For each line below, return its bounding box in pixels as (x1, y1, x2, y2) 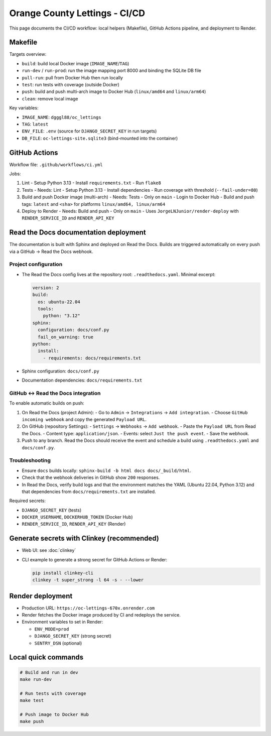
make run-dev (20, 676, 52, 682)
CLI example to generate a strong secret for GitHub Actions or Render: (22, 556, 168, 562)
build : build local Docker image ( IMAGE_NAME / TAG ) (22, 60, 129, 66)
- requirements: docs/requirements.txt (43, 355, 142, 361)
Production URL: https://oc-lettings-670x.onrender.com (22, 605, 155, 611)
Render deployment (9, 591, 73, 600)
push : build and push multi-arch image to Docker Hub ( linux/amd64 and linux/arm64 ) (22, 88, 206, 95)
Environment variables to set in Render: (22, 619, 103, 625)
